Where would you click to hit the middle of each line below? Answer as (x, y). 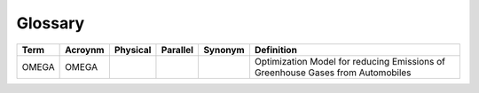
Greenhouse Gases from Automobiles (333, 73)
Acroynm (85, 50)
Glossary (51, 23)
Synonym (224, 50)
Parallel (177, 50)
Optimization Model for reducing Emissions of (349, 61)
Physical (133, 50)
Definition (275, 50)
